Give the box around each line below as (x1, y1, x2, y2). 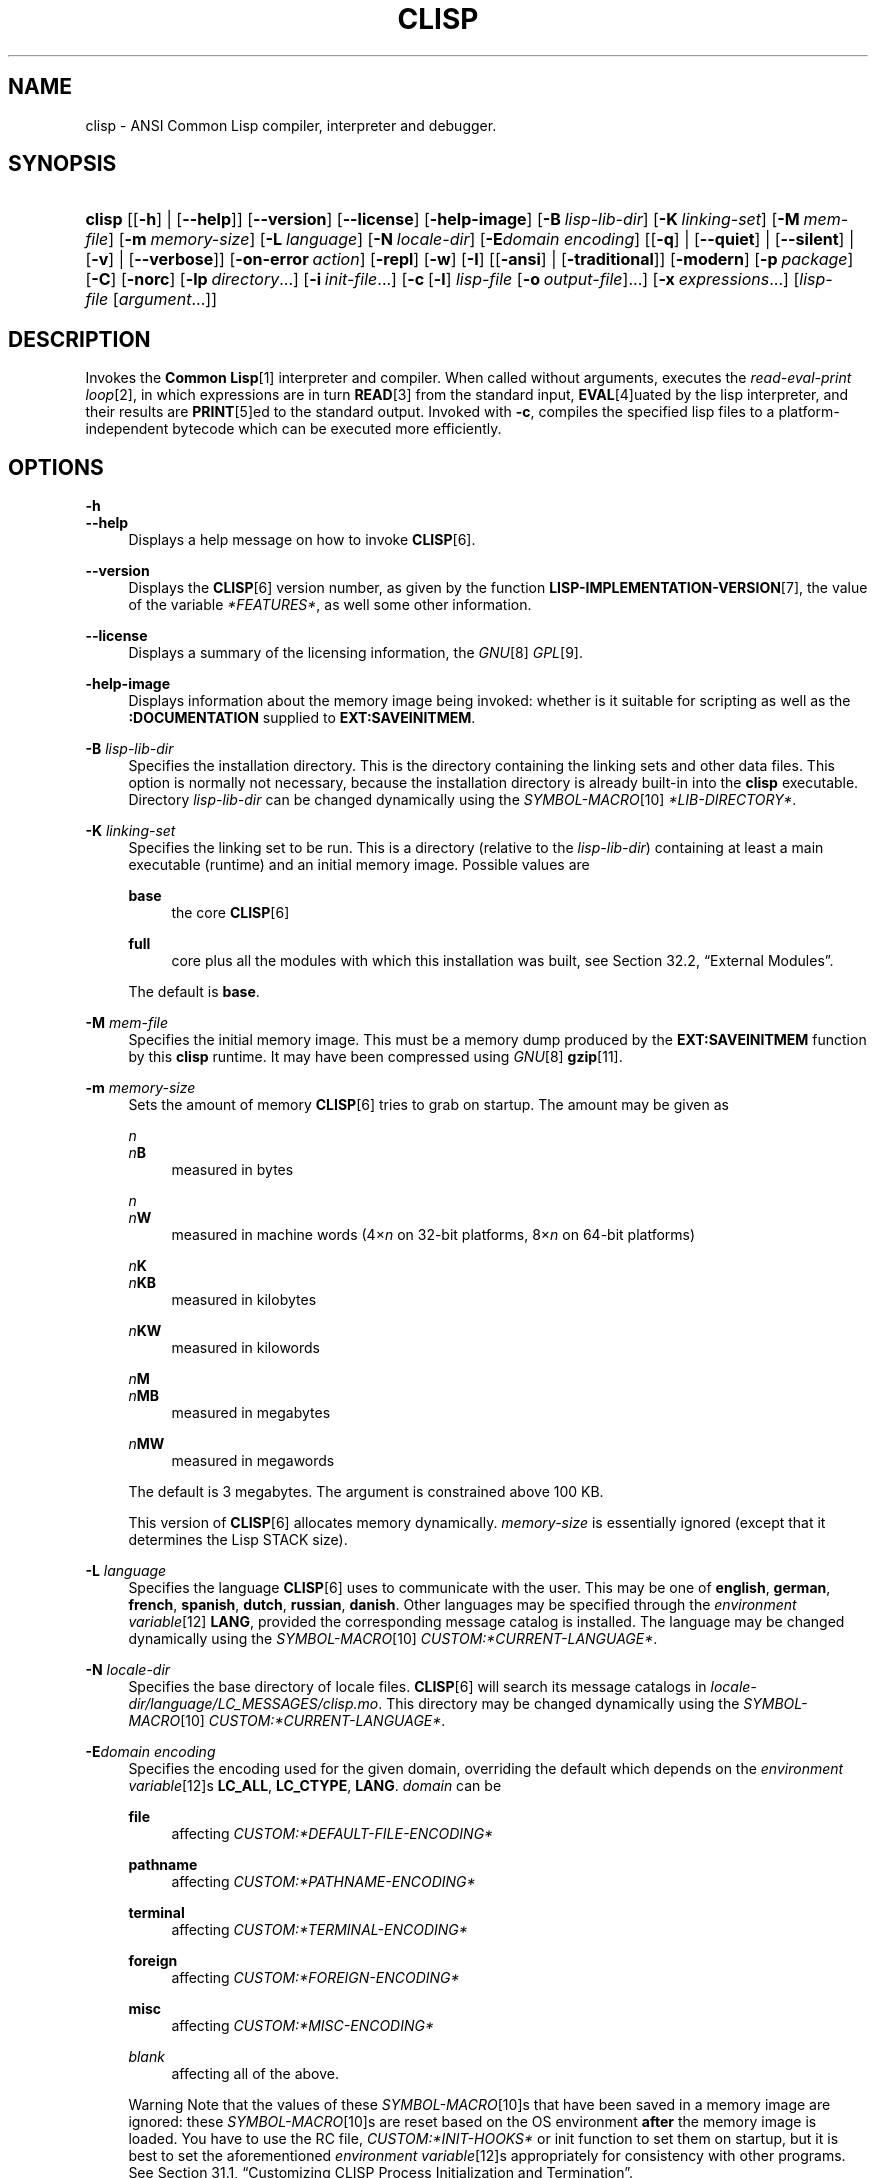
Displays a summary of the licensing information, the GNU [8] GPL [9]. (128, 644, 583, 662)
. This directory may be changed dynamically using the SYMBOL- (378, 1695, 808, 1713)
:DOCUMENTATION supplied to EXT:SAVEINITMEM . (128, 709, 476, 727)
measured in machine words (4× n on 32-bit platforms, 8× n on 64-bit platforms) (171, 1226, 696, 1244)
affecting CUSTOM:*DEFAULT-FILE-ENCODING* (171, 1825, 494, 1843)
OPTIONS (8, 454, 104, 480)
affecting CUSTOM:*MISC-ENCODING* (171, 2017, 435, 2035)
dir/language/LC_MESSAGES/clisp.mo (128, 1695, 379, 1713)
